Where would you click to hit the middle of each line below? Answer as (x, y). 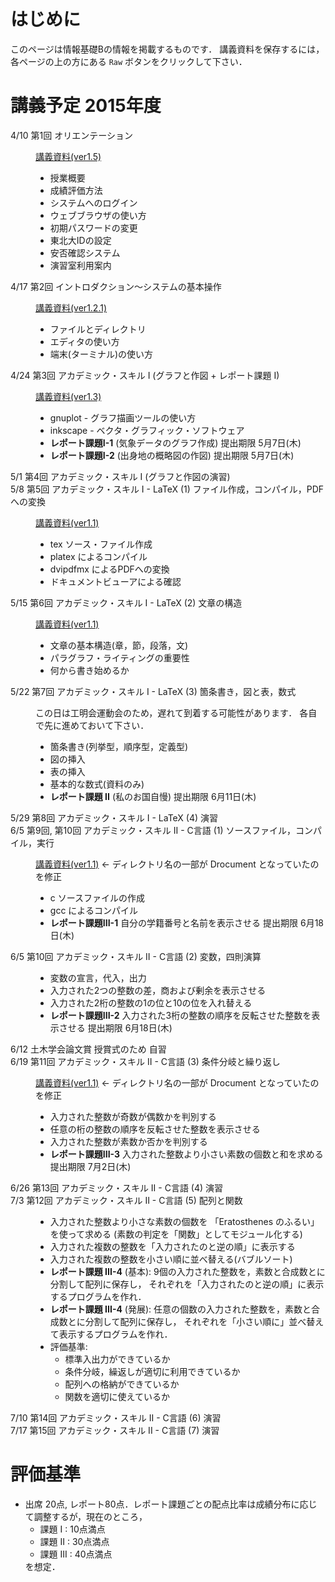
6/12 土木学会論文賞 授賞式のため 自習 (88, 1049)
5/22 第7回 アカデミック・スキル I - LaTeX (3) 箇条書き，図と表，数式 (153, 691)
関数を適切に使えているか (117, 1396)
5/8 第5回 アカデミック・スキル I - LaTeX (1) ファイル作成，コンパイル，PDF (167, 489)
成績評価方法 (76, 190)
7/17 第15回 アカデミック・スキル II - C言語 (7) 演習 (115, 1430)
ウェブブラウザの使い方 (98, 215)
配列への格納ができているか (122, 1384)
